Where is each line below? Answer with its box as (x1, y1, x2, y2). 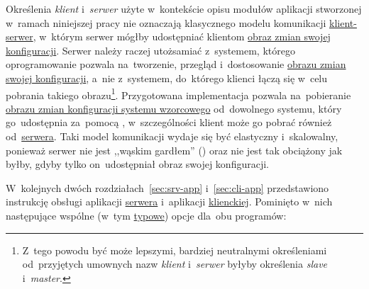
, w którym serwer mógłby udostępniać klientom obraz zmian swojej (33, 29, 331, 44)
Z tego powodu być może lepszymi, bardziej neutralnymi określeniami (22, 242, 327, 257)
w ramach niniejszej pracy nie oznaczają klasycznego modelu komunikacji (6, 15, 326, 30)
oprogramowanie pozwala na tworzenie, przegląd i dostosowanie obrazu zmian (6, 57, 346, 72)
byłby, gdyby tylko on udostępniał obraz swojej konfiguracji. (6, 157, 269, 171)
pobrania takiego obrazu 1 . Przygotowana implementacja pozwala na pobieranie (6, 85, 351, 102)
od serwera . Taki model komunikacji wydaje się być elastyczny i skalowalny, (6, 129, 338, 143)
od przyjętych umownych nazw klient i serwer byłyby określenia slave (22, 256, 328, 271)
